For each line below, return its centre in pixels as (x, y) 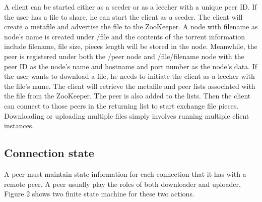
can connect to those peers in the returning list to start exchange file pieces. (121, 105)
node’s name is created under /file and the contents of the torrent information (124, 36)
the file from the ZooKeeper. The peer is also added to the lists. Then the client (127, 96)
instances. (19, 125)
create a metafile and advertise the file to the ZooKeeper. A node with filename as (131, 27)
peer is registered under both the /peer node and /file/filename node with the (124, 56)
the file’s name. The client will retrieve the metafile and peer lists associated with (130, 86)
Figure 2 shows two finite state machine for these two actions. (99, 194)
